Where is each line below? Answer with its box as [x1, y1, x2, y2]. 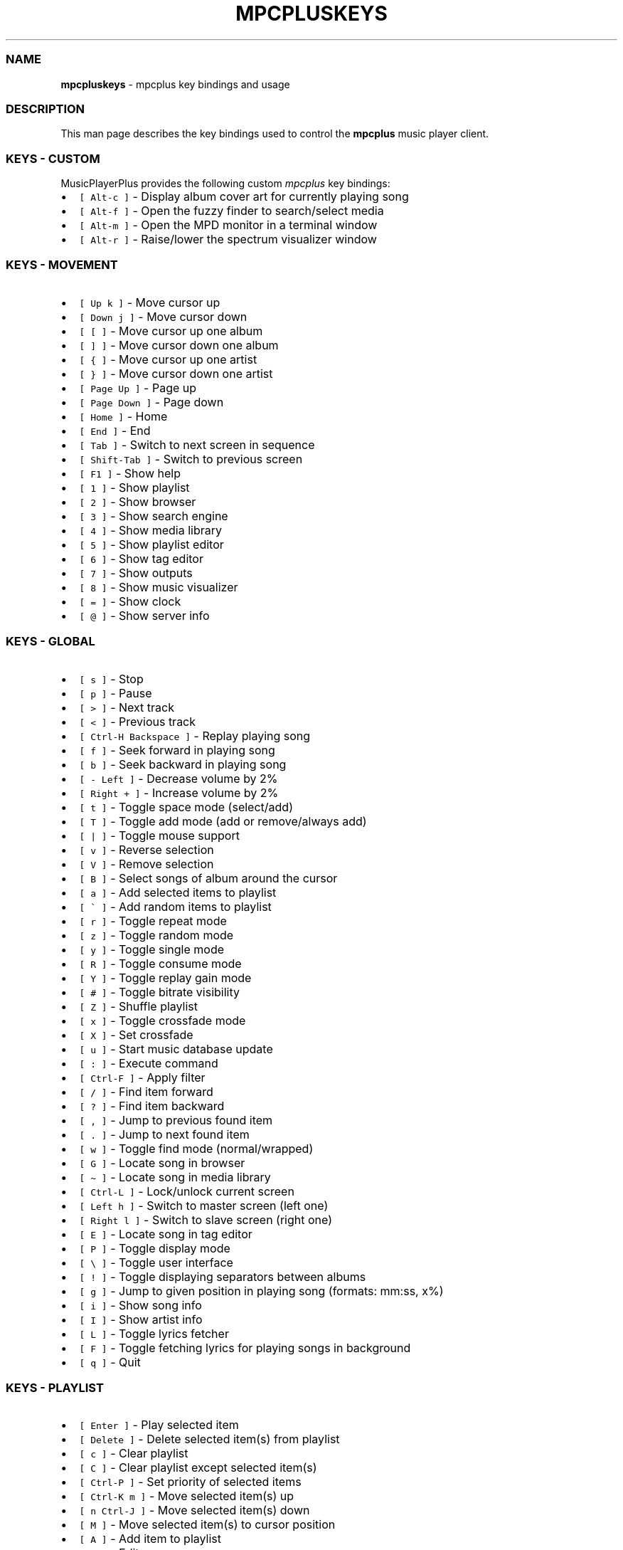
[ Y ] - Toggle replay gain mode [79, 970, 252, 985]
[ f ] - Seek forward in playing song [79, 742, 275, 757]
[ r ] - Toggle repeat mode [79, 913, 227, 928]
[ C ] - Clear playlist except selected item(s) [79, 1460, 317, 1475]
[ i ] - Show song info [79, 1297, 202, 1312]
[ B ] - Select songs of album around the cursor [79, 870, 338, 885]
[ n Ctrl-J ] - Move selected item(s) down [79, 1503, 310, 1518]
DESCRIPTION [6, 101, 85, 116]
